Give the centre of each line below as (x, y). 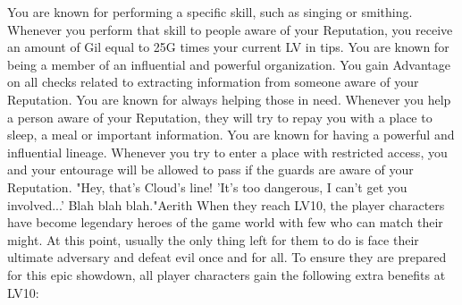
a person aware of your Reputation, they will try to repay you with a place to (220, 117)
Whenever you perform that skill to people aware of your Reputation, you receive (230, 29)
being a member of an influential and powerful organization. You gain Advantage (229, 64)
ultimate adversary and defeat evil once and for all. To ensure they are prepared (227, 257)
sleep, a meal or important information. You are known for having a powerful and (231, 135)
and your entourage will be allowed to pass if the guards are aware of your (210, 169)
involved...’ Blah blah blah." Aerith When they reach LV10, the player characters (226, 204)
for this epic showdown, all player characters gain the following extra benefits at (227, 274)
